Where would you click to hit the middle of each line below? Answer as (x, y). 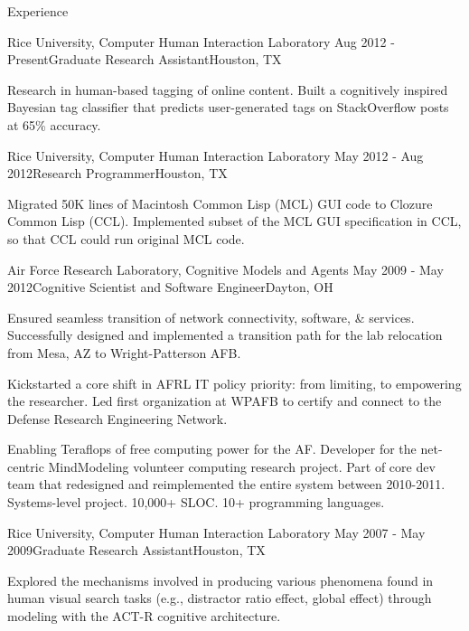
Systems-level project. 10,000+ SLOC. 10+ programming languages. (196, 502)
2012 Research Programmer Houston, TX (117, 173)
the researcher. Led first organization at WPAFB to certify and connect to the (225, 401)
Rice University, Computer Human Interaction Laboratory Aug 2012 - (201, 41)
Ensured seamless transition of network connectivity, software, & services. (211, 317)
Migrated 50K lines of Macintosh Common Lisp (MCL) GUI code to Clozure (220, 203)
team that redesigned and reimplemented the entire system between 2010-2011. (226, 484)
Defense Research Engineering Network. (117, 418)
